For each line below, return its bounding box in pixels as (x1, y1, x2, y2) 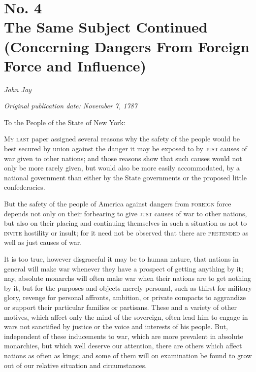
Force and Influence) (4, 55, 147, 75)
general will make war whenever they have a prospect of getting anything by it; (4, 263, 243, 273)
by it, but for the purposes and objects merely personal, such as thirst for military (4, 282, 252, 293)
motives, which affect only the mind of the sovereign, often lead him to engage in (4, 311, 248, 322)
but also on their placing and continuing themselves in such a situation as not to (4, 218, 247, 228)
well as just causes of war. (4, 237, 82, 247)
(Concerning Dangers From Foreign (4, 36, 250, 56)
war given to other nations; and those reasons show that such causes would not (4, 153, 242, 163)
